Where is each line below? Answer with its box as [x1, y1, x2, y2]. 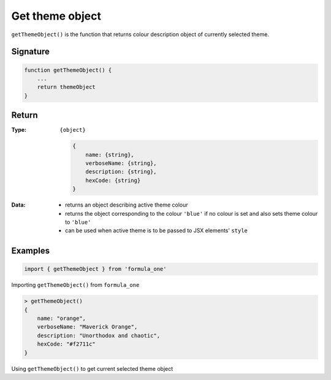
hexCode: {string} [85, 177, 141, 184]
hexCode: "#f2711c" [37, 341, 96, 348]
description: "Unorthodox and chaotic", [37, 332, 161, 339]
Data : [11, 201, 26, 208]
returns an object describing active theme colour [65, 201, 188, 208]
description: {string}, [85, 169, 157, 175]
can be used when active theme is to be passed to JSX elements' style [65, 227, 248, 234]
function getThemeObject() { [24, 66, 112, 74]
